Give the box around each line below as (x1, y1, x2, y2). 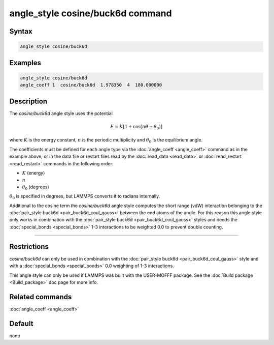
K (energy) (22, 169, 45, 176)
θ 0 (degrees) (22, 184, 49, 191)
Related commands (9, 293, 72, 301)
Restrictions (9, 242, 49, 251)
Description (9, 97, 48, 105)
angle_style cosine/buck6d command (9, 8, 172, 19)
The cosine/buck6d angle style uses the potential (9, 110, 113, 117)
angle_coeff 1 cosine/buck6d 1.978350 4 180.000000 (20, 82, 162, 88)
